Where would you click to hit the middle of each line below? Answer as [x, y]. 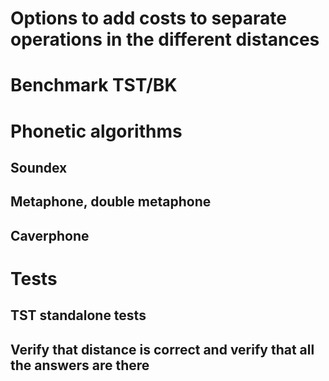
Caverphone [50, 235]
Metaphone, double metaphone [111, 202]
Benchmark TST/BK [94, 85]
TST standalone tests [78, 315]
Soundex [39, 167]
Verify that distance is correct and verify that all [162, 349]
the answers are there [80, 365]
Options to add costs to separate [148, 18]
